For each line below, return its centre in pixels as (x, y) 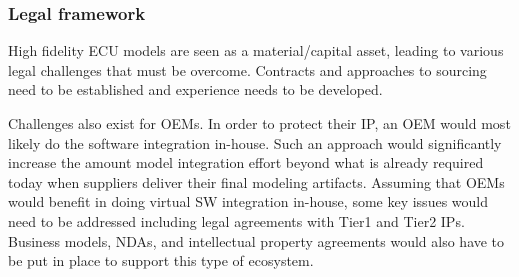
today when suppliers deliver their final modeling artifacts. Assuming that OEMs (256, 181)
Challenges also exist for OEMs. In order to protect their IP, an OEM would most (259, 123)
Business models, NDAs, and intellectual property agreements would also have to (256, 240)
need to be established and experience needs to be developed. (195, 89)
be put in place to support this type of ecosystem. (161, 260)
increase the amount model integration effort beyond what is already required (246, 162)
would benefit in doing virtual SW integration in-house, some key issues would (248, 201)
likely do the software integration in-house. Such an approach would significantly (255, 142)
